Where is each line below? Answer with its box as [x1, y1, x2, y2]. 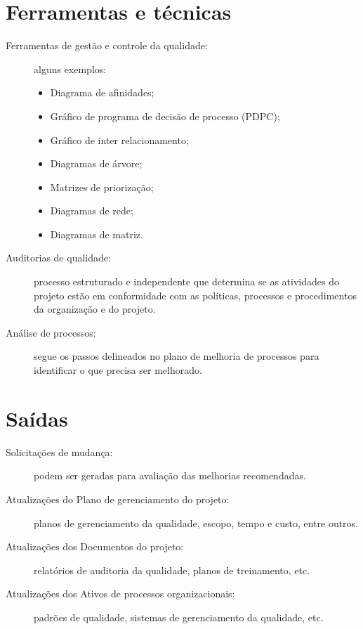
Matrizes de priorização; [50, 179, 154, 194]
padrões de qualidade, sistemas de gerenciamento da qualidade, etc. [34, 609, 324, 624]
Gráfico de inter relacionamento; [50, 132, 189, 147]
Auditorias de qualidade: [6, 250, 111, 265]
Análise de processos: [6, 325, 96, 339]
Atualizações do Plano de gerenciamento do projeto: [6, 491, 230, 506]
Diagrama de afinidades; [50, 85, 154, 100]
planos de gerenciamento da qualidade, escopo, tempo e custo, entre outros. [34, 515, 359, 530]
